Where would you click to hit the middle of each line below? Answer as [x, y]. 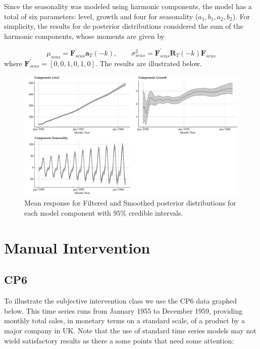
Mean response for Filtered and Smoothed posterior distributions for [130, 203]
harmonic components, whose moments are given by [84, 36]
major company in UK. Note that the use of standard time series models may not [130, 330]
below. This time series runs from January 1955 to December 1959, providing [123, 310]
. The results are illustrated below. [148, 63]
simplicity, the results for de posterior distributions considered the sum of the [124, 26]
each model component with [68, 212]
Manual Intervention [77, 247]
